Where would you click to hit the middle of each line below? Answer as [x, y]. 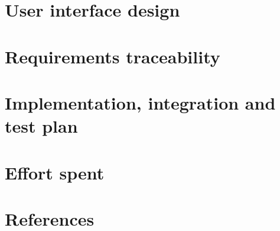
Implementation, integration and [140, 102]
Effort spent [55, 172]
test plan [41, 126]
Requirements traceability [113, 56]
